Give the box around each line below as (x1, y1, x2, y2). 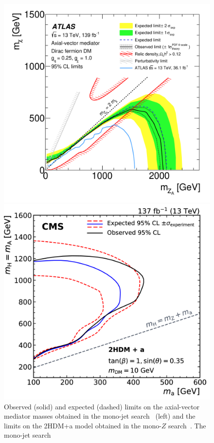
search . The (168, 420, 206, 430)
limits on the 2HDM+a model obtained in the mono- (4, 420, 161, 430)
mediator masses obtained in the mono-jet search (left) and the (4, 411, 196, 421)
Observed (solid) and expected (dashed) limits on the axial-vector (4, 401, 200, 411)
